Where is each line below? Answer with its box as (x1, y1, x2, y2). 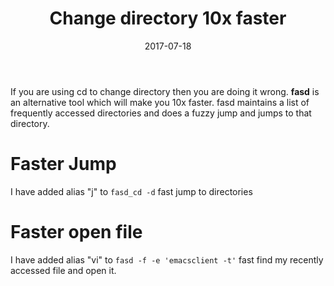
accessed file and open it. (10, 264, 117, 276)
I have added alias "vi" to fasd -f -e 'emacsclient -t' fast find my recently (10, 253, 324, 266)
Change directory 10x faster (49, 7, 287, 30)
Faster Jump (10, 153, 117, 176)
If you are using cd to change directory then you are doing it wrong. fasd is (10, 85, 320, 97)
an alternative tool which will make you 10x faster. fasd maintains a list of (10, 96, 310, 108)
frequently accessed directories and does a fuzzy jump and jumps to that (10, 107, 312, 119)
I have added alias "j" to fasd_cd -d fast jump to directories (10, 185, 253, 197)
